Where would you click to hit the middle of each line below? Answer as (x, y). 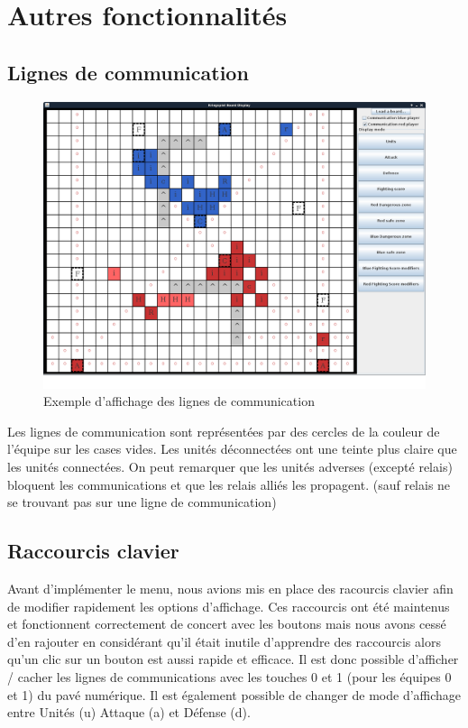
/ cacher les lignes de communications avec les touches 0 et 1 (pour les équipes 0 (229, 676)
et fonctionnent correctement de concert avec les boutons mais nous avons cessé (227, 624)
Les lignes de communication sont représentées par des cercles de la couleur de (224, 431)
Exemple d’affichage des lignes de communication (179, 401)
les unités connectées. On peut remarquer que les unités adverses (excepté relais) (230, 466)
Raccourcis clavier (93, 551)
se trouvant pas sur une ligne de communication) (142, 502)
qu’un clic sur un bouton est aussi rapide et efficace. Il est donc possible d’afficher (233, 659)
